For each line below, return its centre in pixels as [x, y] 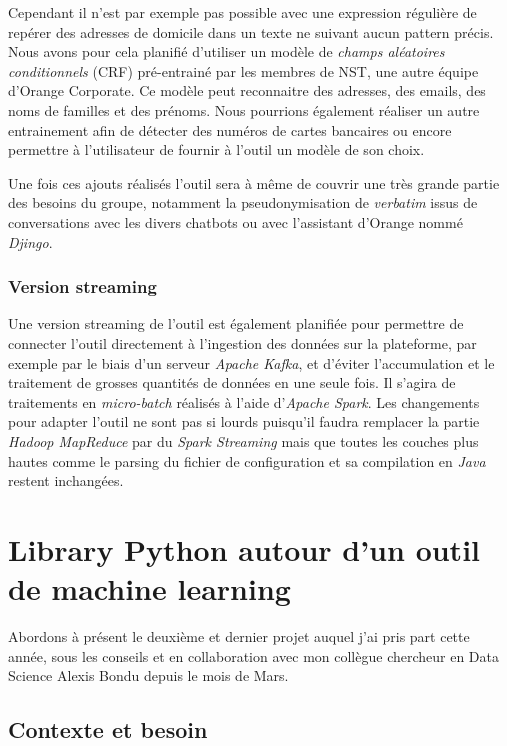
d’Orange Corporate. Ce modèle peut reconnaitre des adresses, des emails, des [247, 90]
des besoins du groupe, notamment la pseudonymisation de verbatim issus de [243, 202]
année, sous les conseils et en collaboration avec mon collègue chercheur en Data [254, 655]
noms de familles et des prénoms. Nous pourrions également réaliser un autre [244, 109]
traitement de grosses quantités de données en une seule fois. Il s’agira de [232, 382]
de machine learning [149, 588]
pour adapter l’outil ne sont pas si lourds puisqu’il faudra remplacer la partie [244, 421]
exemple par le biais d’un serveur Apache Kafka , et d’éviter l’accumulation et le [251, 362]
